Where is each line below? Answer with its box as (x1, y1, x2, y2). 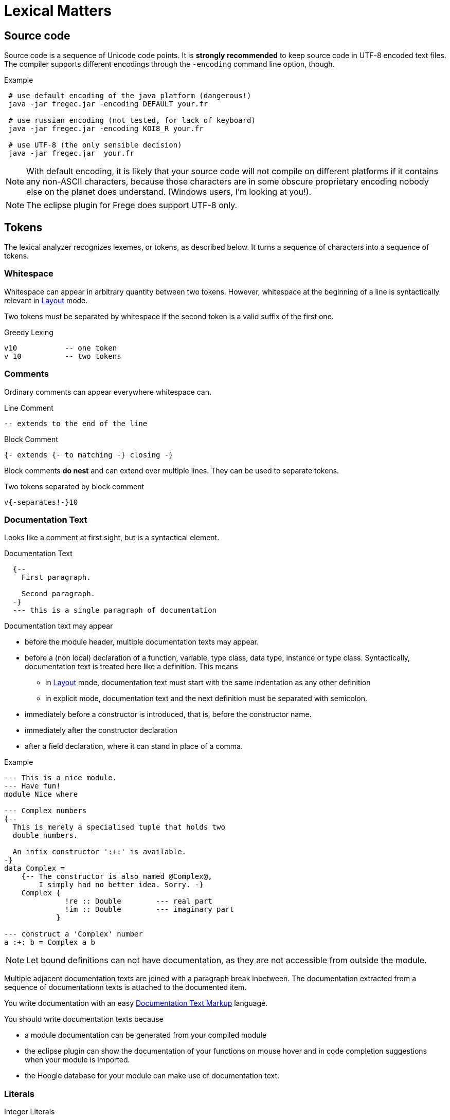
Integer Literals (4, 1107, 55, 1116)
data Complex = (4, 864, 65, 873)
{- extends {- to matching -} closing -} (4, 450, 173, 459)
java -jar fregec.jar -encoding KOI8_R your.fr (8, 124, 204, 133)
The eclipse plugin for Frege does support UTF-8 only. (26, 200, 238, 211)
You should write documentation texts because (4, 1015, 164, 1024)
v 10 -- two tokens (4, 352, 121, 360)
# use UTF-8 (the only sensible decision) (8, 141, 182, 150)
